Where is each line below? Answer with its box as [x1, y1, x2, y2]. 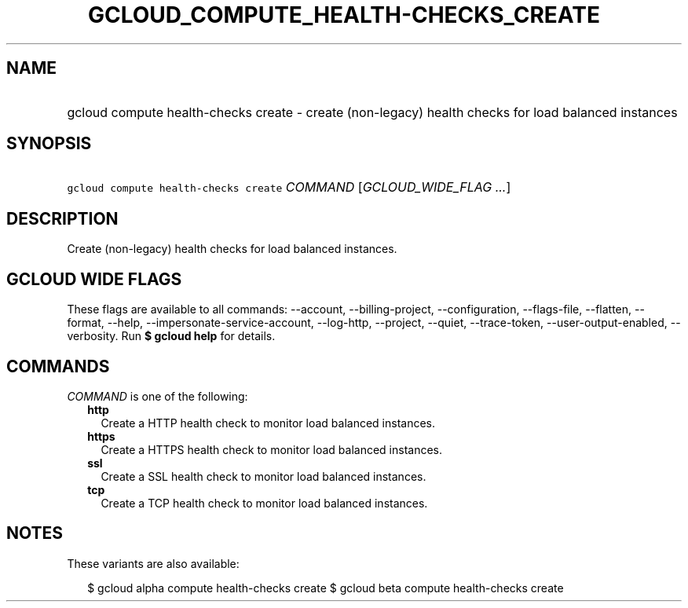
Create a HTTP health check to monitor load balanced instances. [101, 416, 436, 430]
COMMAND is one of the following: [67, 389, 248, 403]
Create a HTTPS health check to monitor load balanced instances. [101, 442, 442, 456]
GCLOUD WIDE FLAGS [6, 269, 182, 289]
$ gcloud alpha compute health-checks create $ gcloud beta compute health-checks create [87, 581, 564, 595]
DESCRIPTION [6, 208, 119, 229]
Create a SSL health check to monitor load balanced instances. [101, 469, 426, 483]
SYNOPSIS [6, 134, 92, 154]
